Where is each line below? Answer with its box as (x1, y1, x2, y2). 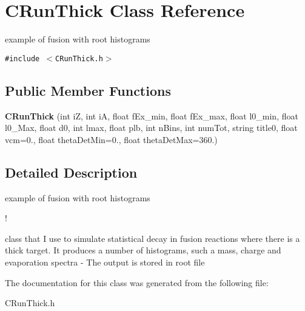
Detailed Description (5, 162, 138, 181)
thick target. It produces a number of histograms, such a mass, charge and (5, 244, 281, 256)
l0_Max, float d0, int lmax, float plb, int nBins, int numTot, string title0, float (5, 121, 298, 134)
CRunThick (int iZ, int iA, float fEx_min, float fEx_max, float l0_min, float (5, 109, 298, 122)
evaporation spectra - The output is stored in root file (5, 255, 205, 268)
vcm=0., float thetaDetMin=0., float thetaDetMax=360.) (5, 133, 218, 145)
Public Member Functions (5, 81, 171, 99)
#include (5, 54, 40, 63)
